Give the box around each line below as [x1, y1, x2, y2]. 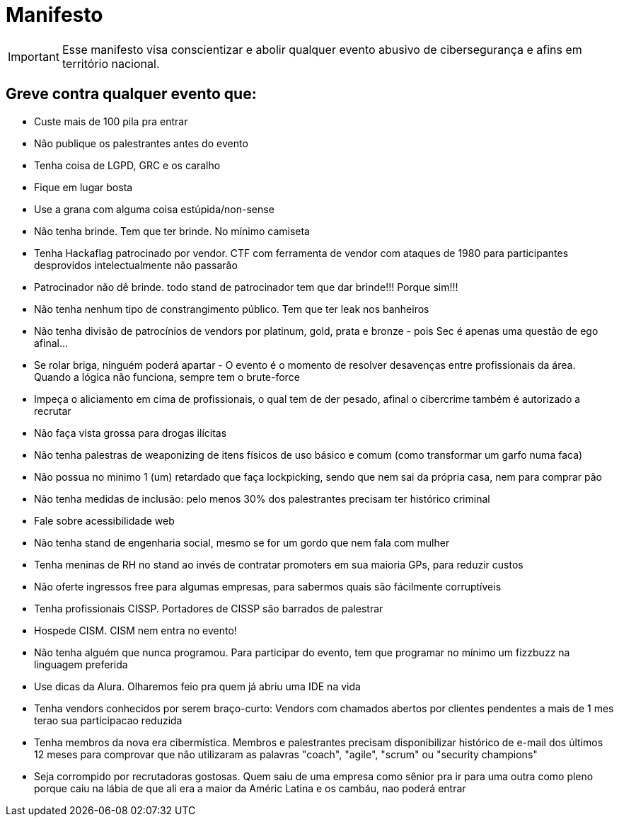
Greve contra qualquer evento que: [6, 85, 257, 103]
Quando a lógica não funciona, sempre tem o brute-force [34, 370, 300, 383]
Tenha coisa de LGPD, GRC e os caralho [34, 159, 221, 171]
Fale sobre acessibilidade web [34, 514, 175, 527]
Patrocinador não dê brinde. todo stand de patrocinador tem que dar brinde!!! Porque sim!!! [34, 280, 458, 293]
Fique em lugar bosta [34, 181, 133, 193]
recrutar [34, 404, 71, 417]
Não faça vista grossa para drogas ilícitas [34, 426, 227, 439]
